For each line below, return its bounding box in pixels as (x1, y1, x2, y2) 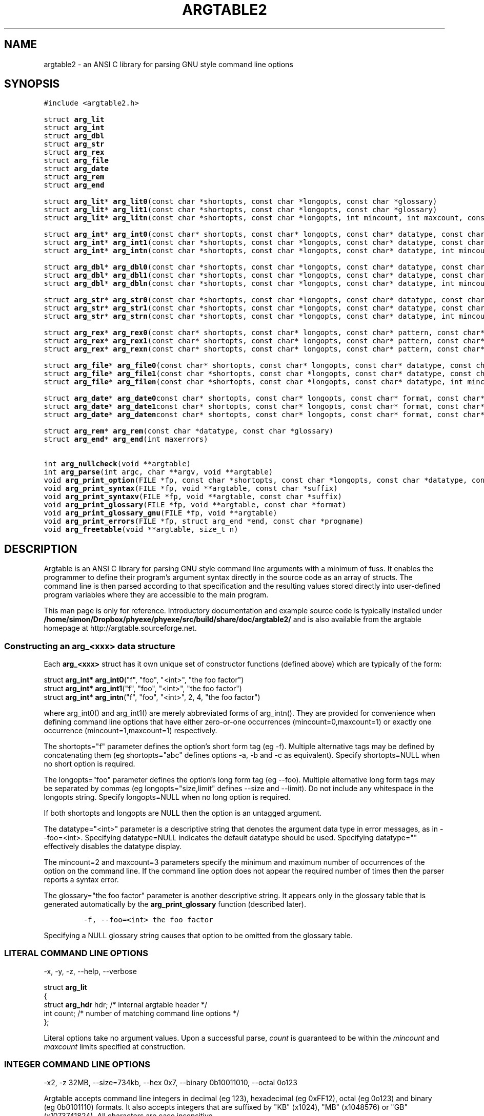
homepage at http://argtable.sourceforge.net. (44, 624, 197, 633)
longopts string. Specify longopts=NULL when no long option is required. (44, 793, 291, 802)
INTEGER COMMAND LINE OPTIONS (4, 1059, 150, 1070)
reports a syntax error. (44, 875, 119, 884)
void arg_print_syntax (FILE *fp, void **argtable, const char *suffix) (44, 484, 338, 493)
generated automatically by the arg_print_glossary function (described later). (44, 900, 306, 909)
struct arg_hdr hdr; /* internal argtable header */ (44, 1000, 208, 1009)
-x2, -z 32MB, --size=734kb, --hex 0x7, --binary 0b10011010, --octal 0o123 (44, 1078, 297, 1087)
